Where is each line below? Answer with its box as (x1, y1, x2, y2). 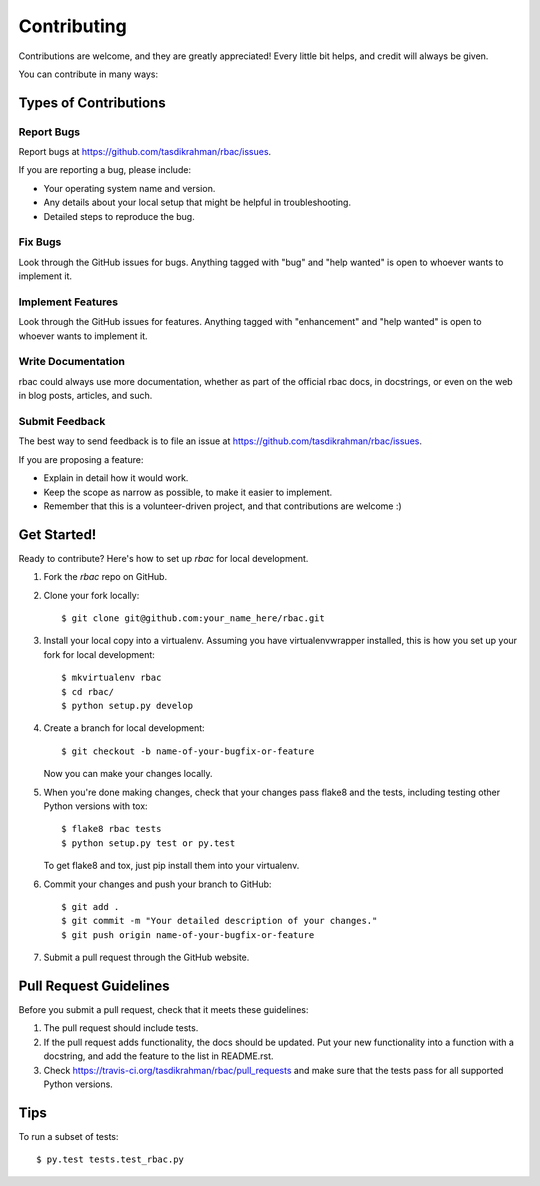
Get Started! (18, 526, 97, 543)
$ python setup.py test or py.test (61, 837, 236, 849)
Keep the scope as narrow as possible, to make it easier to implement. (43, 486, 333, 498)
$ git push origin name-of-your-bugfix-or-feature (61, 929, 315, 940)
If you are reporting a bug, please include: (18, 164, 192, 176)
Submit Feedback (18, 415, 106, 429)
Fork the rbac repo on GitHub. (43, 571, 168, 583)
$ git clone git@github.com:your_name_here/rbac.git (61, 613, 325, 624)
